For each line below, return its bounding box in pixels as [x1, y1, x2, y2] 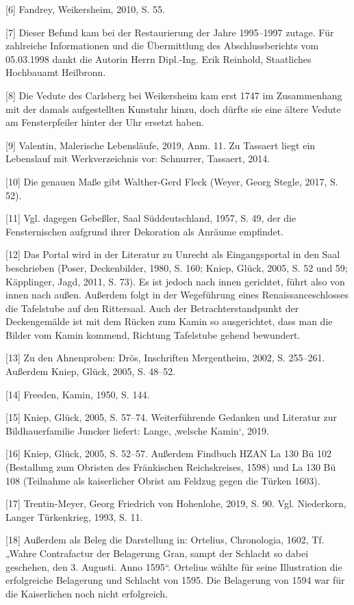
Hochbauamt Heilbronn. [5, 65, 106, 79]
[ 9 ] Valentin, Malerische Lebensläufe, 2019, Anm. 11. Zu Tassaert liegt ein [5, 138, 316, 152]
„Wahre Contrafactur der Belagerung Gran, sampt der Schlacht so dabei [5, 546, 309, 560]
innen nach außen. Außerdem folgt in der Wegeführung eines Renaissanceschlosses [5, 287, 349, 302]
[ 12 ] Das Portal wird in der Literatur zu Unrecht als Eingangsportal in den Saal [5, 247, 340, 261]
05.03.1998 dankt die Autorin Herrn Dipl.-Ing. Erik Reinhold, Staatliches [5, 51, 312, 66]
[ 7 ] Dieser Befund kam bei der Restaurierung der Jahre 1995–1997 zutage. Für [5, 25, 334, 39]
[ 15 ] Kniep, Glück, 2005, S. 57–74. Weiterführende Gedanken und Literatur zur [5, 410, 338, 424]
